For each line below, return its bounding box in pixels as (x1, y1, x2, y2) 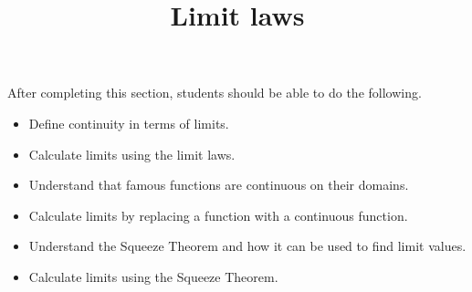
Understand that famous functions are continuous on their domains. (28, 175, 409, 194)
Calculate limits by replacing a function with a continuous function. (28, 205, 408, 224)
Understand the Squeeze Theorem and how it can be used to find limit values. (28, 236, 467, 255)
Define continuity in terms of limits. (28, 113, 229, 132)
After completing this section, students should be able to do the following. (7, 83, 422, 102)
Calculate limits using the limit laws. (28, 144, 236, 163)
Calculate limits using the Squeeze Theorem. (28, 266, 278, 286)
